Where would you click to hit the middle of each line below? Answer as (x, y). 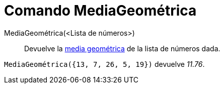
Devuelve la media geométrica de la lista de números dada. (122, 48)
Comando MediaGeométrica (100, 11)
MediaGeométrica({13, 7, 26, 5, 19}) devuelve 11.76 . (104, 64)
